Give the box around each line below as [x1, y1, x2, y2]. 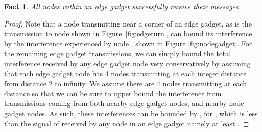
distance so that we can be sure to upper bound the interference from [4, 88, 222, 98]
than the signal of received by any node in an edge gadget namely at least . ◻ [4, 118, 249, 128]
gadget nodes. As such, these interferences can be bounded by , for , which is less [4, 108, 258, 118]
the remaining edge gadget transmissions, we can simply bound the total [4, 48, 231, 59]
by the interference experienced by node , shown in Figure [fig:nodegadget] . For [4, 38, 252, 48]
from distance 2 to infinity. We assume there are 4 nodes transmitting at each [4, 78, 247, 89]
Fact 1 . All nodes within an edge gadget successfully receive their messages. [4, 1, 241, 11]
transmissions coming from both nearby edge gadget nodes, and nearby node [4, 98, 244, 109]
